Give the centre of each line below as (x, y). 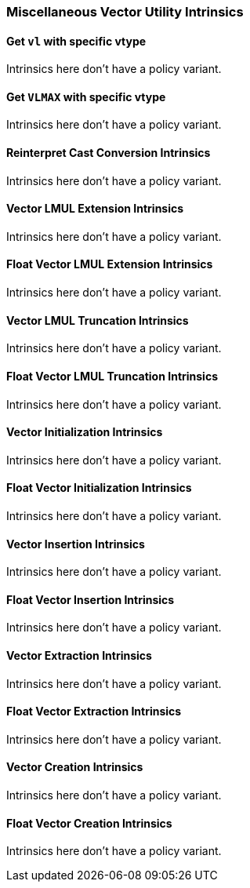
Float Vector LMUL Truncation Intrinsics (112, 376)
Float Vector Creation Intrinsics (89, 823)
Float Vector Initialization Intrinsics (99, 488)
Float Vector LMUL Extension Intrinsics (110, 264)
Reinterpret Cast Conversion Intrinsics (109, 153)
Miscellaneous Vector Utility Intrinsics (125, 12)
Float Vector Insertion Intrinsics (91, 599)
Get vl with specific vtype (76, 41)
